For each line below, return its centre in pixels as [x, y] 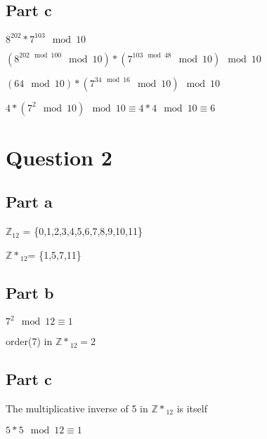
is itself [192, 408]
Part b [30, 292]
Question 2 [59, 157]
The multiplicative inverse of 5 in [77, 408]
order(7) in [29, 341]
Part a [29, 202]
